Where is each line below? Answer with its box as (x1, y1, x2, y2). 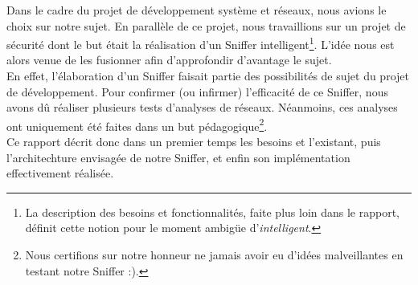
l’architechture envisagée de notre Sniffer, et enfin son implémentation (6, 149, 350, 165)
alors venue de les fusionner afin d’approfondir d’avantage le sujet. (6, 51, 332, 68)
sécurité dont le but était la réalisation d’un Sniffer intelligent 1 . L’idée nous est (6, 34, 395, 52)
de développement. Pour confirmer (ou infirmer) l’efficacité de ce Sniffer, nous (6, 83, 388, 100)
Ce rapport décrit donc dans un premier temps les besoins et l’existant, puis (6, 133, 381, 150)
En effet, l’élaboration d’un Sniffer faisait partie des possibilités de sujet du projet (6, 67, 409, 84)
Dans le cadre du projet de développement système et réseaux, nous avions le (6, 2, 387, 18)
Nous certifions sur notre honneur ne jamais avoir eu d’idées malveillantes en (25, 246, 404, 263)
